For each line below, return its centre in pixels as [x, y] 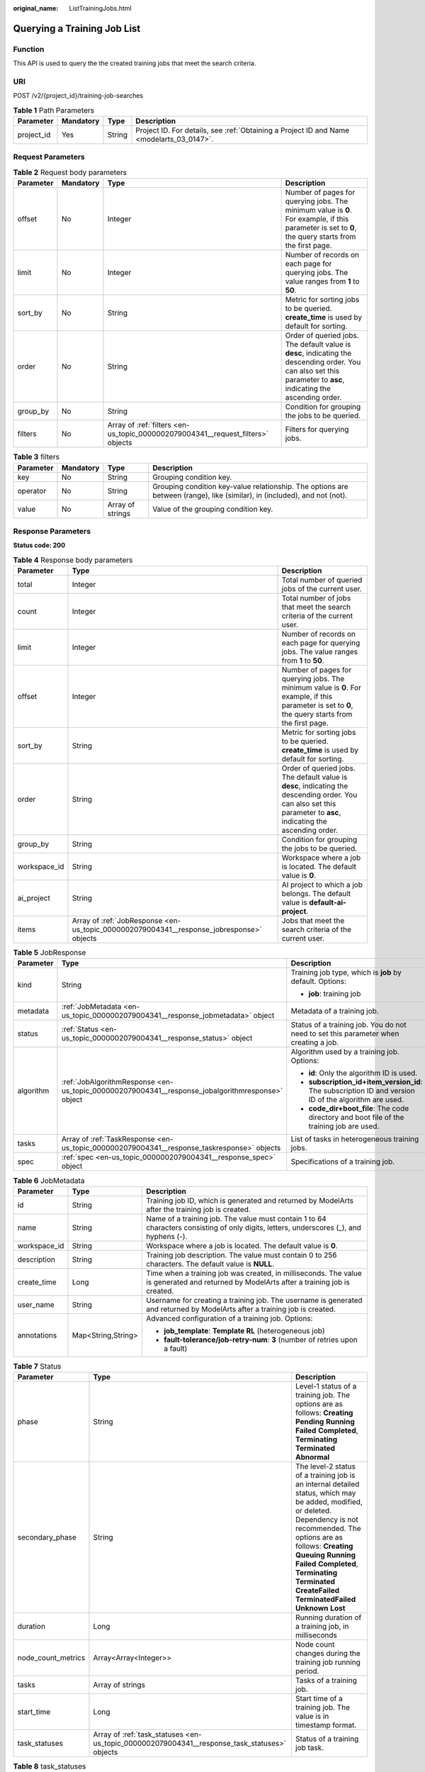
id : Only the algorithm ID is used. [363, 1073]
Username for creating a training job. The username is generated [254, 1300]
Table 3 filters [36, 457]
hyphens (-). [167, 1236]
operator [32, 490]
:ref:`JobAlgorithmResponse [108, 1082]
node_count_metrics [51, 1658]
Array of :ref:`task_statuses [138, 1734]
